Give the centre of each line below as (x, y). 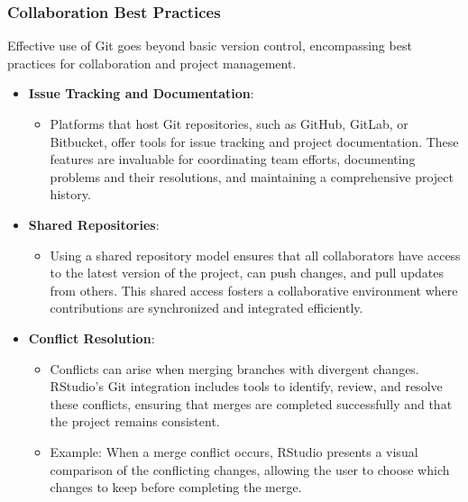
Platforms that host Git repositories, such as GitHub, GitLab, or (229, 123)
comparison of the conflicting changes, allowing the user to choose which (250, 469)
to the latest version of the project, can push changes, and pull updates (247, 273)
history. (70, 194)
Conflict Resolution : (92, 338)
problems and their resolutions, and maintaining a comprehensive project (252, 176)
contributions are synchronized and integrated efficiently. (206, 308)
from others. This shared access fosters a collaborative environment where (254, 290)
